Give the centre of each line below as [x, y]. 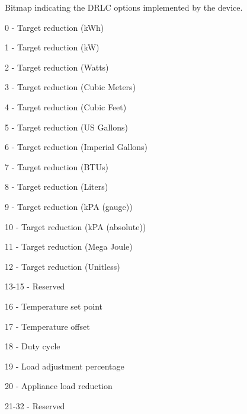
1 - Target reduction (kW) [52, 47]
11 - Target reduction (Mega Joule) [69, 246]
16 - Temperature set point [54, 306]
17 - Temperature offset [47, 326]
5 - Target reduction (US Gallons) [66, 127]
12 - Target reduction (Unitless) [62, 266]
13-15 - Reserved [35, 286]
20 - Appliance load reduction [59, 386]
